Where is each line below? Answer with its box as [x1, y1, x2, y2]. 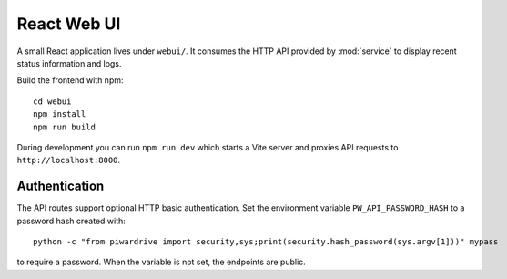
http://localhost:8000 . [16, 155, 121, 166]
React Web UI [16, 14, 121, 34]
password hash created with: [16, 215, 127, 226]
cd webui [33, 96, 72, 107]
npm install [33, 109, 86, 119]
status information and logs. [16, 57, 122, 68]
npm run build [33, 121, 96, 132]
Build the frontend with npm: [16, 75, 124, 86]
